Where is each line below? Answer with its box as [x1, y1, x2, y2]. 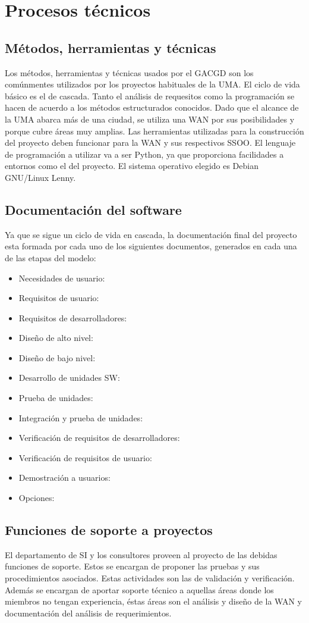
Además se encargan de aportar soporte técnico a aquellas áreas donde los [5, 583, 274, 596]
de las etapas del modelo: [5, 251, 96, 264]
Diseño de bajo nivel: [18, 351, 96, 364]
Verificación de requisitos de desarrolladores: [18, 431, 180, 444]
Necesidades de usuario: [18, 271, 105, 284]
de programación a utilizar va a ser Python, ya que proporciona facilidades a [5, 148, 284, 160]
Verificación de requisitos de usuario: [18, 451, 152, 464]
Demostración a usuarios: [18, 471, 111, 484]
